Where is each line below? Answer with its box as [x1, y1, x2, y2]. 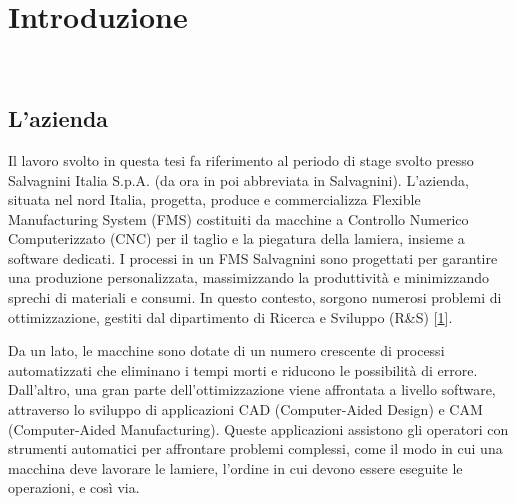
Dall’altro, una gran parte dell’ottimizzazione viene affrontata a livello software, [8, 379, 496, 400]
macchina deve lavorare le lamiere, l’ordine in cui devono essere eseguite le [8, 457, 463, 478]
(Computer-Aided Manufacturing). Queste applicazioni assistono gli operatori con [8, 418, 509, 439]
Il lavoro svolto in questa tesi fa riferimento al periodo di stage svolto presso [8, 149, 474, 170]
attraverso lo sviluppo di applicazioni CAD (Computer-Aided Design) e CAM [8, 399, 483, 420]
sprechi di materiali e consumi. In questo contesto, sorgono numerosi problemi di [8, 287, 502, 308]
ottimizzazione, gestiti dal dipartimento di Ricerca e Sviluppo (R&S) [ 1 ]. [8, 306, 453, 327]
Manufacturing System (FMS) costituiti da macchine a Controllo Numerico [8, 208, 469, 229]
